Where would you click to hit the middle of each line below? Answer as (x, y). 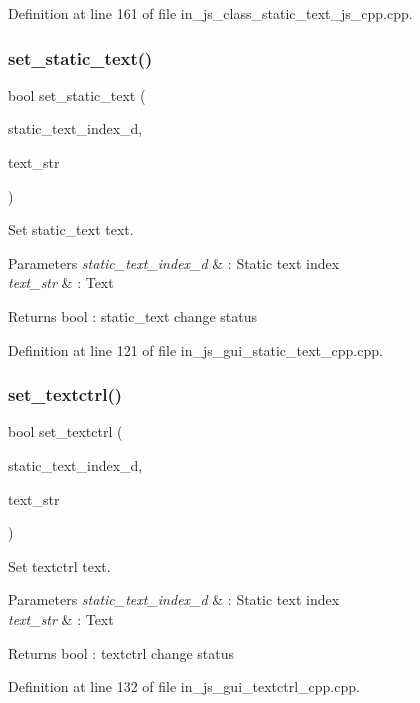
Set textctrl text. (59, 565)
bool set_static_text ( (77, 94)
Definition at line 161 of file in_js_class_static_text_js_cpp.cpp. (210, 13)
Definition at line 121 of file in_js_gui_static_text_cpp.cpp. (195, 349)
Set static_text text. (71, 229)
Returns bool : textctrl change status (121, 652)
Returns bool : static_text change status (133, 315)
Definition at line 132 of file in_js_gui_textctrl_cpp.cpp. (184, 686)
